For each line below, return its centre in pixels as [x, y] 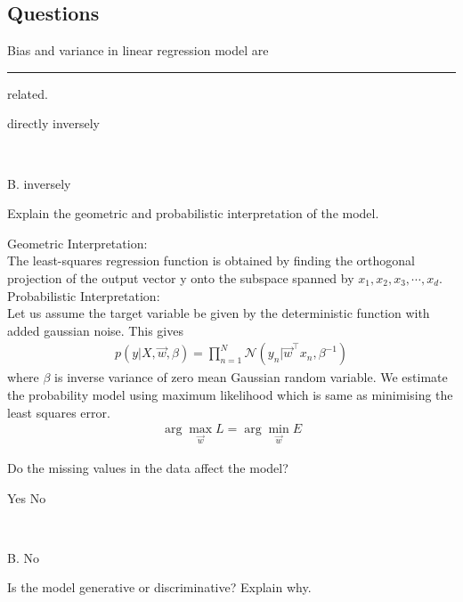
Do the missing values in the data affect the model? [148, 467]
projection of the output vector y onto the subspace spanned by [181, 277]
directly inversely [53, 123]
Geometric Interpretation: [77, 243]
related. [28, 93]
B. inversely [39, 183]
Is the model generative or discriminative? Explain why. [159, 587]
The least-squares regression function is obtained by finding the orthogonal [211, 260]
